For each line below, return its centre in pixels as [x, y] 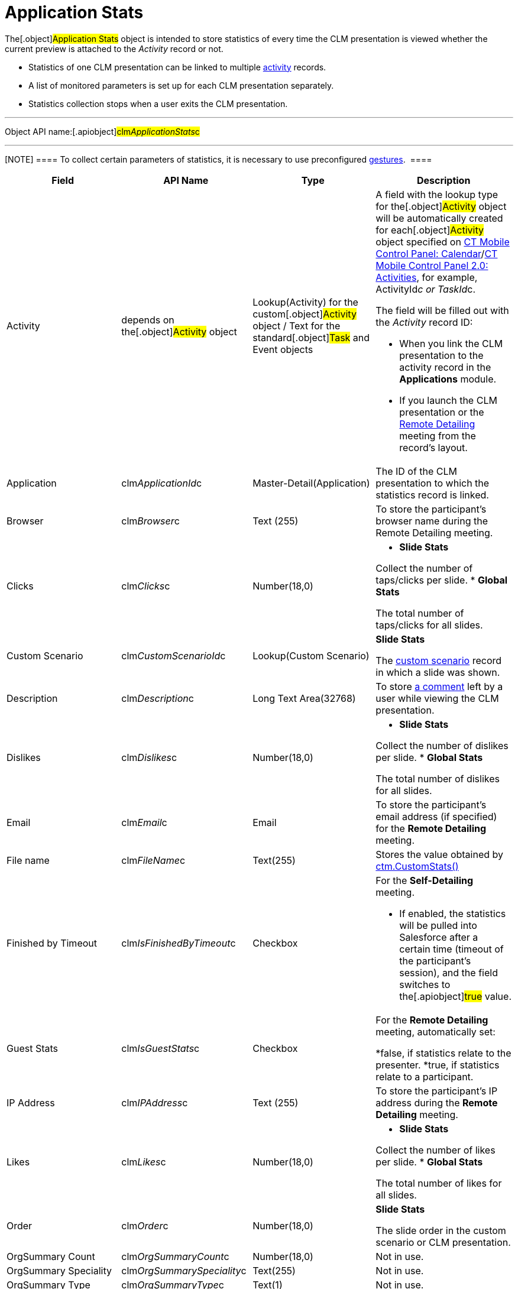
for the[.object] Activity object [441, 206]
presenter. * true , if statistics [438, 1065]
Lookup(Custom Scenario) [311, 655]
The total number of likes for [439, 1183]
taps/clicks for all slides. [429, 625]
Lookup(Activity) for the [305, 302]
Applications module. [448, 379]
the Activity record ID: [424, 322]
